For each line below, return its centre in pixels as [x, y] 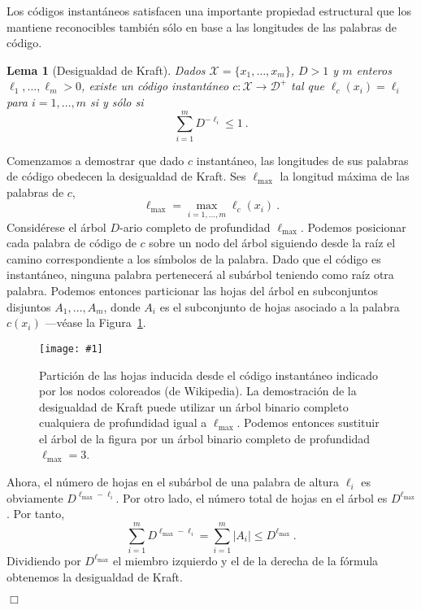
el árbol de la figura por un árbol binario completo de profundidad [205, 438]
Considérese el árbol [56, 227]
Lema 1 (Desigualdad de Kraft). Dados [106, 70]
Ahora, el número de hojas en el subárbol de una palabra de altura [173, 482]
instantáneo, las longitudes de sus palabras [302, 160]
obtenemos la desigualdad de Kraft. [95, 576]
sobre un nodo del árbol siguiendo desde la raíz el [272, 243]
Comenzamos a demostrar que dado [95, 160]
